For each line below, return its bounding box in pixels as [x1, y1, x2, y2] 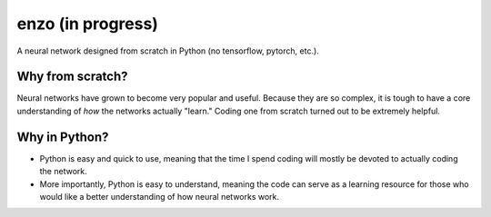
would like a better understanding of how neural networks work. [39, 191, 280, 202]
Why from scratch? [16, 69, 128, 84]
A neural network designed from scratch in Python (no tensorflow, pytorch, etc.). [16, 45, 320, 56]
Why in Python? [16, 129, 109, 144]
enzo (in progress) [16, 14, 159, 34]
